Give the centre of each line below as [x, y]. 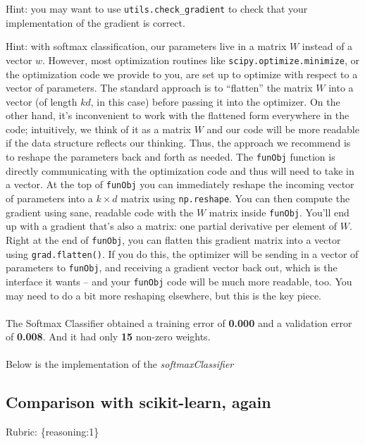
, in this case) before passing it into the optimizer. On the [215, 101]
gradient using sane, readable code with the [100, 212]
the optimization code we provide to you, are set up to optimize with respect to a [182, 74]
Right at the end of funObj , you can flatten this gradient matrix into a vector [173, 239]
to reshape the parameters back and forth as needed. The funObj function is [171, 157]
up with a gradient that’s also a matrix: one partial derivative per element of [172, 226]
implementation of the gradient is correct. [95, 22]
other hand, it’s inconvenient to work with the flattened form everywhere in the [178, 115]
